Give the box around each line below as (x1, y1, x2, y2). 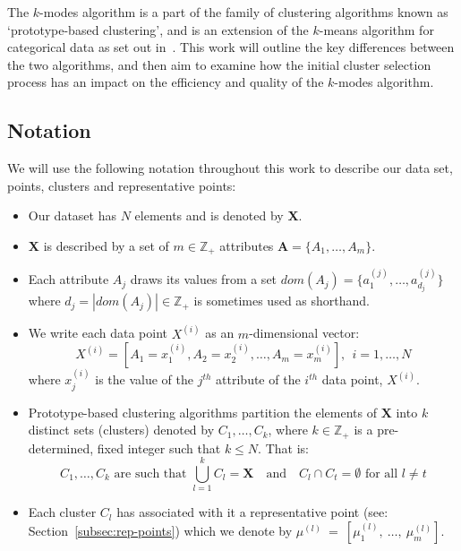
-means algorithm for (319, 20, 434, 39)
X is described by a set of (28, 236, 169, 254)
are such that (114, 467, 187, 480)
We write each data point (28, 323, 168, 342)
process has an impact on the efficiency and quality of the (7, 73, 324, 91)
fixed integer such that (97, 438, 221, 457)
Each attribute (28, 270, 109, 288)
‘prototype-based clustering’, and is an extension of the (7, 20, 309, 39)
